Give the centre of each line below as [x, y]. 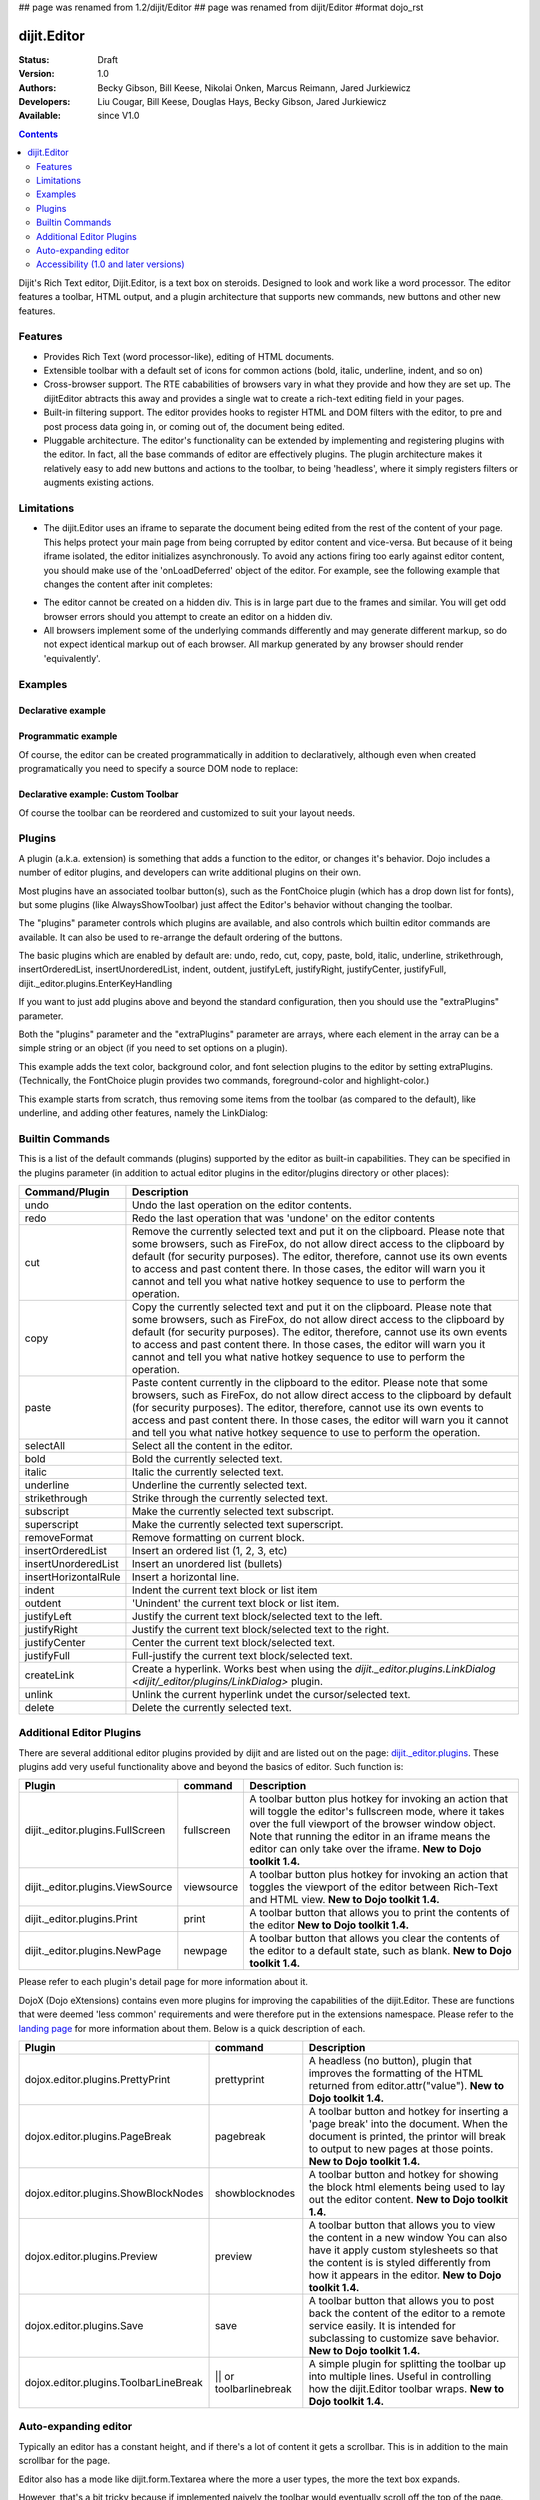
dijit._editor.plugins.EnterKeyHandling [95, 983]
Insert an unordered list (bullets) [207, 1563]
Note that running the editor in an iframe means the [370, 1837]
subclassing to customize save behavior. [404, 2338]
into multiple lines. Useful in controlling [400, 2376]
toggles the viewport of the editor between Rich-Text [374, 1887]
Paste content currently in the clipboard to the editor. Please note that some [310, 1382]
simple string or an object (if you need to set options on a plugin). [153, 1048]
